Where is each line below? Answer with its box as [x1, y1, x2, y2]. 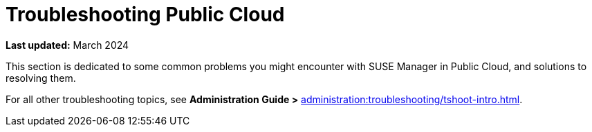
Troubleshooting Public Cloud [6, 3, 285, 26]
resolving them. [6, 71, 76, 84]
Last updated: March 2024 [6, 38, 129, 51]
